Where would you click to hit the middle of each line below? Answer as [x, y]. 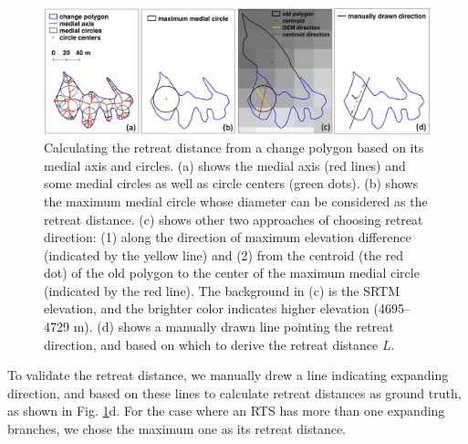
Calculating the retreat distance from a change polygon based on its [234, 148]
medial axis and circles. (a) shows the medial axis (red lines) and [225, 165]
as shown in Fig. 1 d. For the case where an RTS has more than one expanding [226, 411]
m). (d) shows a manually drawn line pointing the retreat [234, 327]
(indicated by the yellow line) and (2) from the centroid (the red [224, 254]
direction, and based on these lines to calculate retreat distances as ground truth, [234, 392]
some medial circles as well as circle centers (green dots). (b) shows [231, 183]
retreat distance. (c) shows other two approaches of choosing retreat [234, 219]
